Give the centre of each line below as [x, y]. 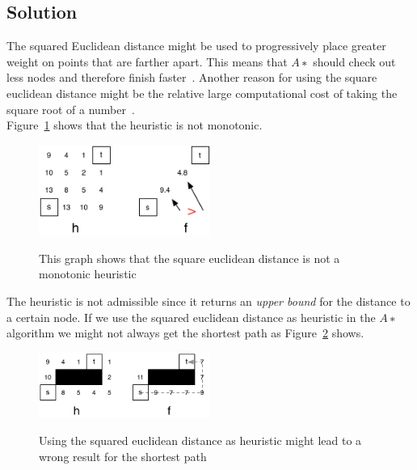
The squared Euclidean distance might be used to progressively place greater [196, 46]
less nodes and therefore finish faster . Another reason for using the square [192, 77]
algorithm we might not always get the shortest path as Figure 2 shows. [185, 333]
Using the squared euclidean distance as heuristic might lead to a [200, 440]
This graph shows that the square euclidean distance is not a [190, 258]
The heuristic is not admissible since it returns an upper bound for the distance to [208, 301]
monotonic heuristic [88, 274]
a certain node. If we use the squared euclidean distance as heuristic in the [191, 317]
